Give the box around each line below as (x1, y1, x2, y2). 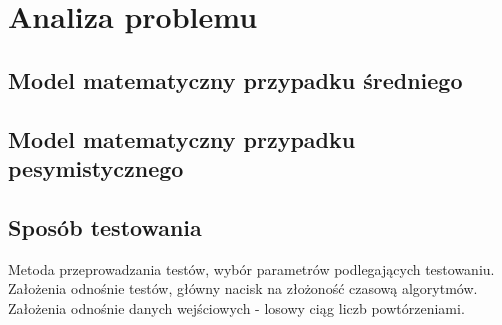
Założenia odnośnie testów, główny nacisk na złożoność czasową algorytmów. (8, 278, 478, 299)
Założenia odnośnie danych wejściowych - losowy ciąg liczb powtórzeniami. (8, 297, 465, 318)
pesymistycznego (8, 152, 184, 183)
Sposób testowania (8, 211, 202, 242)
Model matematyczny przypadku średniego (8, 64, 463, 95)
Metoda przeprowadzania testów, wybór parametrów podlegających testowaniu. (8, 258, 495, 279)
